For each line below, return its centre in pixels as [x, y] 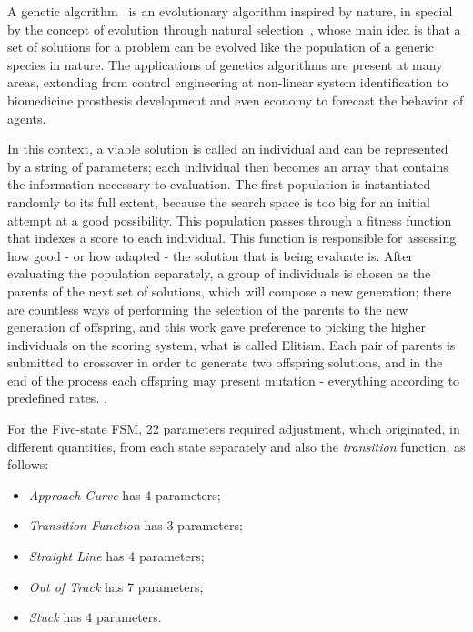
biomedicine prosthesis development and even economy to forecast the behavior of [236, 100]
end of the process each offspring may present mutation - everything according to [234, 380]
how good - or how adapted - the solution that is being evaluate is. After [210, 255]
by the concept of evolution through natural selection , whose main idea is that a [234, 29]
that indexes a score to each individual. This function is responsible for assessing [232, 238]
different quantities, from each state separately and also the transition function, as [236, 446]
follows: [28, 464]
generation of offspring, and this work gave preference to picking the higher [217, 327]
